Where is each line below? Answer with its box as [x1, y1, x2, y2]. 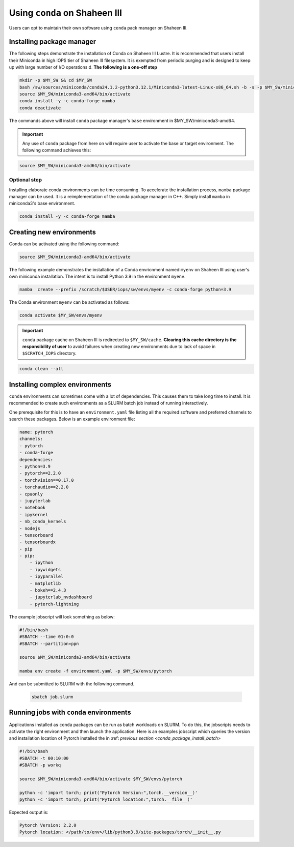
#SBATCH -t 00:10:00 [19, 755, 69, 761]
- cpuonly [19, 491, 43, 497]
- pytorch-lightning [29, 601, 79, 607]
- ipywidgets [29, 567, 61, 572]
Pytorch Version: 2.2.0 [19, 822, 77, 828]
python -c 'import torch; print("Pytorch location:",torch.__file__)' [19, 797, 193, 802]
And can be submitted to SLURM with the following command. [9, 681, 135, 687]
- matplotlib [29, 581, 61, 586]
